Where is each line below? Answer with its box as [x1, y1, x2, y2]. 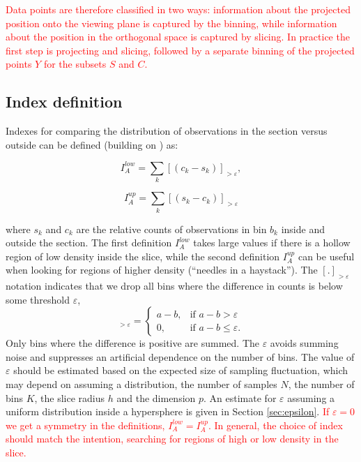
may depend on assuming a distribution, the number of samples [6, 377, 277, 392]
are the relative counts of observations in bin [76, 221, 267, 236]
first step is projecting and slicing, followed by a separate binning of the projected [6, 43, 355, 57]
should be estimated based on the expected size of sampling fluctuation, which [13, 363, 348, 378]
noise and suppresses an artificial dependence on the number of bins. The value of [6, 349, 355, 364]
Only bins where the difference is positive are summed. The [6, 336, 259, 350]
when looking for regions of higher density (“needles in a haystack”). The [6, 262, 318, 277]
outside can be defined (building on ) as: [6, 137, 178, 151]
